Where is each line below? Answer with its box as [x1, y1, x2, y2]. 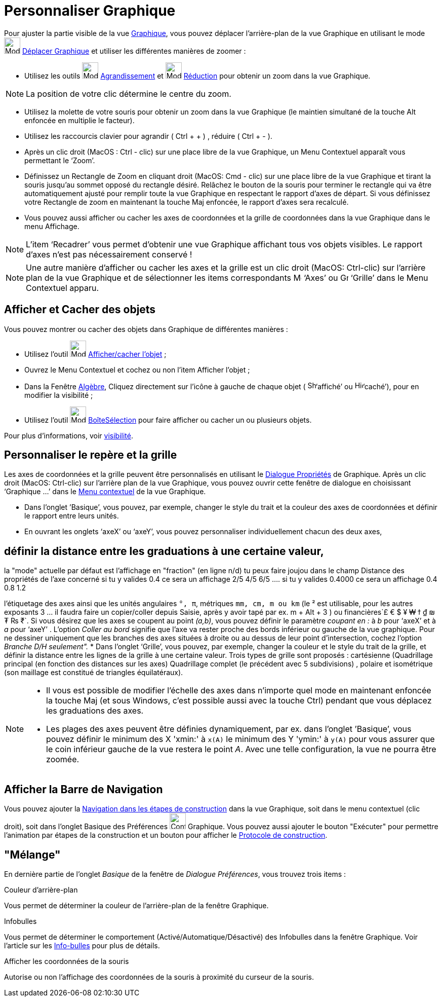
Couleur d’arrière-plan [4, 885, 78, 894]
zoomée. [46, 754, 79, 765]
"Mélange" [4, 848, 61, 861]
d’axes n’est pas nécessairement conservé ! [26, 249, 192, 259]
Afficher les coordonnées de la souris [4, 956, 129, 966]
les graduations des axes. [46, 706, 144, 716]
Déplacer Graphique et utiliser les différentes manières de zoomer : [22, 46, 246, 55]
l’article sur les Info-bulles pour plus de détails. [4, 941, 160, 950]
